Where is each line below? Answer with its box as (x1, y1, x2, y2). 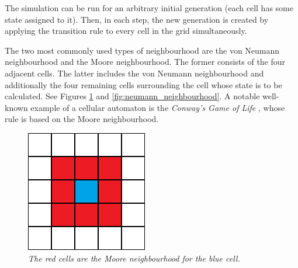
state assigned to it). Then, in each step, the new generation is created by (5, 13, 269, 25)
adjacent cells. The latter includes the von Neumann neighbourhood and (5, 67, 264, 79)
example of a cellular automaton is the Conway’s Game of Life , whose (30, 101, 285, 113)
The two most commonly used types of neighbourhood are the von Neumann (5, 44, 280, 56)
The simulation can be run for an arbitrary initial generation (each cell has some (5, 2, 293, 13)
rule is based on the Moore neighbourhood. (5, 113, 159, 125)
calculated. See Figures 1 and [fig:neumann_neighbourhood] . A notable (5, 90, 260, 102)
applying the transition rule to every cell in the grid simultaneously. (5, 25, 247, 37)
